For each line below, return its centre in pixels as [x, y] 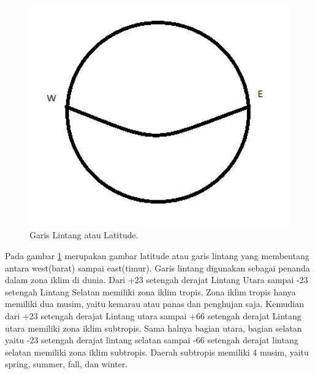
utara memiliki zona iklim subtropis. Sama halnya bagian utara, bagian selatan [154, 328]
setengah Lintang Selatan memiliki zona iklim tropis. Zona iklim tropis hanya [150, 291]
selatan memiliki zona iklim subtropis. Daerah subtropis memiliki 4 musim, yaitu [157, 352]
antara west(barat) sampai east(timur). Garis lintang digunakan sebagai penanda [157, 267]
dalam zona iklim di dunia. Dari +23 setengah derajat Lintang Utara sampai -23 [157, 280]
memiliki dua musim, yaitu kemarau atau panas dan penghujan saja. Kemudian [154, 304]
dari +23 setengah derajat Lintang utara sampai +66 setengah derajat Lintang [153, 315]
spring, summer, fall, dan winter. [66, 364]
